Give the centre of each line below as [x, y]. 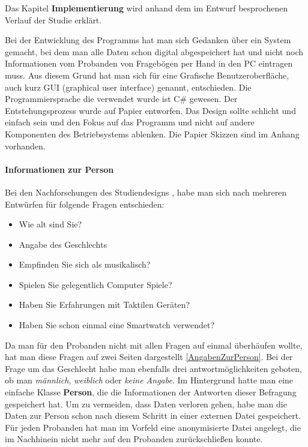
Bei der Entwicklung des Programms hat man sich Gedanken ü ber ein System [148, 40]
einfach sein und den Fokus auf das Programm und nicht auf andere [130, 122]
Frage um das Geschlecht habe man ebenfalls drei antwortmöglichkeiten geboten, [153, 368]
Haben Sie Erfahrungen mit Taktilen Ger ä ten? [104, 304]
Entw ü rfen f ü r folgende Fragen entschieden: [85, 204]
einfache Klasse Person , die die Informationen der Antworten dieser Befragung [151, 392]
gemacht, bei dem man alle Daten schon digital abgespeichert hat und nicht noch [154, 51]
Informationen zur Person [59, 169]
